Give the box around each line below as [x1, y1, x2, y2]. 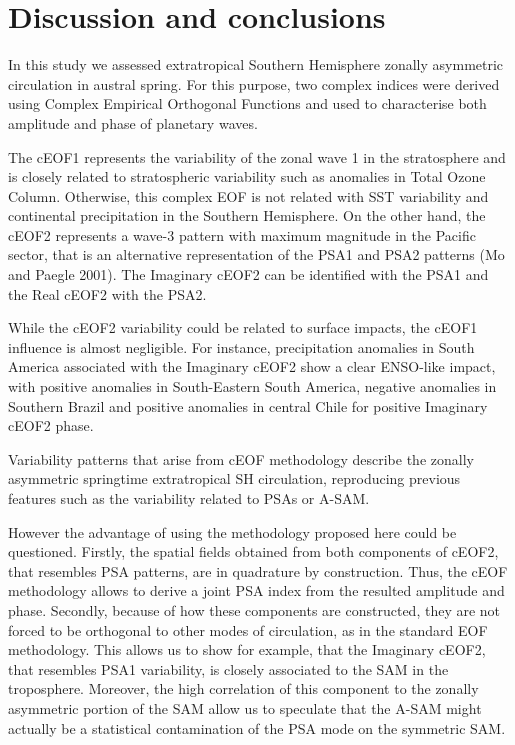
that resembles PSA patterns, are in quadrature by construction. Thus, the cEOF [8, 560, 508, 581]
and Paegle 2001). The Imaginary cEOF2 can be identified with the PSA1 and [8, 264, 489, 285]
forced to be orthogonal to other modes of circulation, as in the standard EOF [8, 619, 488, 640]
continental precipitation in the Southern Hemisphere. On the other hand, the [8, 205, 486, 226]
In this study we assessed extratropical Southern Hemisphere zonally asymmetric [8, 54, 504, 75]
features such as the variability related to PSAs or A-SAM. [8, 488, 370, 508]
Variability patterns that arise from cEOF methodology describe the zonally [8, 448, 474, 469]
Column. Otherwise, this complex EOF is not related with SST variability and [8, 185, 489, 206]
